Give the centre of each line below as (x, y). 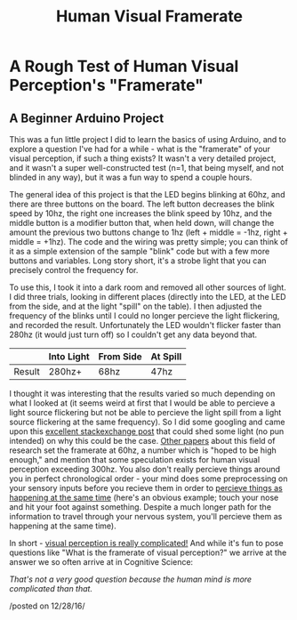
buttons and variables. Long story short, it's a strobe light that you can (138, 261)
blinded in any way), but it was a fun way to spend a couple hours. (131, 177)
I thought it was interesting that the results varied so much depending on (142, 394)
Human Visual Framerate (149, 16)
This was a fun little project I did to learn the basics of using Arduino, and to (148, 139)
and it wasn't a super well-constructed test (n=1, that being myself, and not (147, 168)
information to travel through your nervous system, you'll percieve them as (146, 516)
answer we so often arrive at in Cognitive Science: (101, 562)
